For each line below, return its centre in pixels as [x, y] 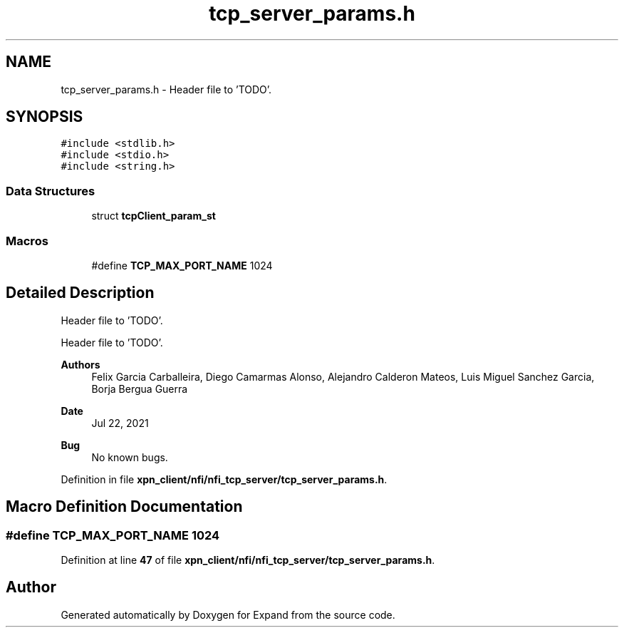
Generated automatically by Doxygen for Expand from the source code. [228, 614]
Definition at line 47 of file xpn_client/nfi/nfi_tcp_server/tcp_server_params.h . [248, 560]
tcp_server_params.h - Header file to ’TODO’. [166, 89]
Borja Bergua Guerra [140, 388]
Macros [27, 241]
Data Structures [51, 191]
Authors [80, 364]
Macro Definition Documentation [124, 507]
